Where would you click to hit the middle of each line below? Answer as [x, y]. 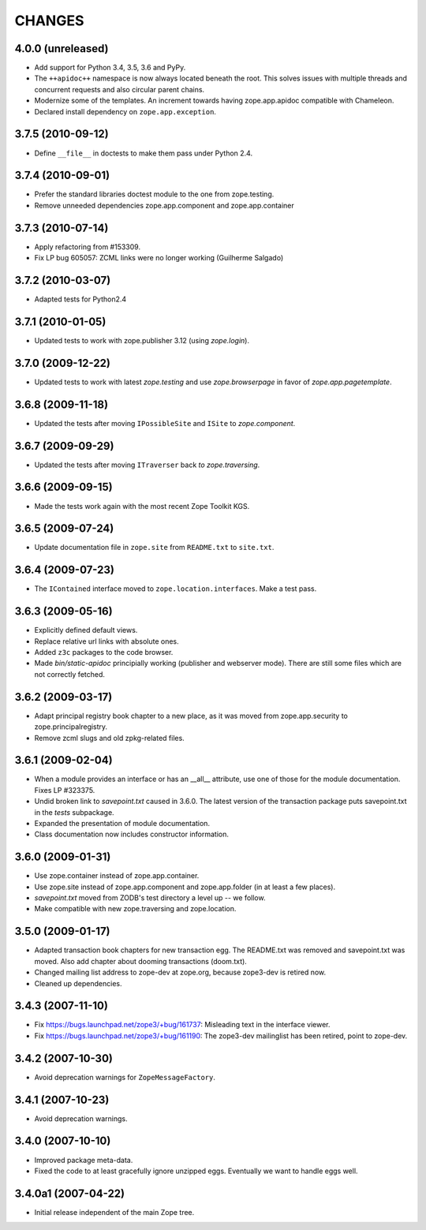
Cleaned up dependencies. [78, 983]
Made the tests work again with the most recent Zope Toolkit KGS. [142, 506]
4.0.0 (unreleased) [62, 49]
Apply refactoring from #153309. [88, 247]
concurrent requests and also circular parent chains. [120, 89]
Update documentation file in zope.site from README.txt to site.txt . [154, 548]
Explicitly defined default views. [86, 630]
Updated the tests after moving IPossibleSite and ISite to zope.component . [165, 423]
